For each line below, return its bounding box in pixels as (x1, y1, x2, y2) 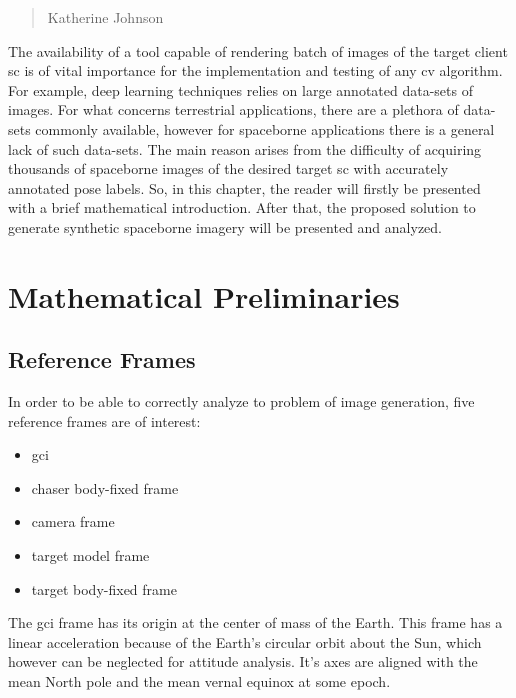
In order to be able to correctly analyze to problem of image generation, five (8, 391, 475, 412)
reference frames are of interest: (8, 410, 201, 431)
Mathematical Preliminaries (8, 275, 400, 316)
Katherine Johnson (47, 7, 164, 27)
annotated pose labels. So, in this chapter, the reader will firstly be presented (8, 177, 481, 198)
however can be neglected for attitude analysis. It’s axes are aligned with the (8, 651, 478, 672)
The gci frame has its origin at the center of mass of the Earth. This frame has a (8, 612, 503, 633)
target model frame (31, 545, 150, 566)
